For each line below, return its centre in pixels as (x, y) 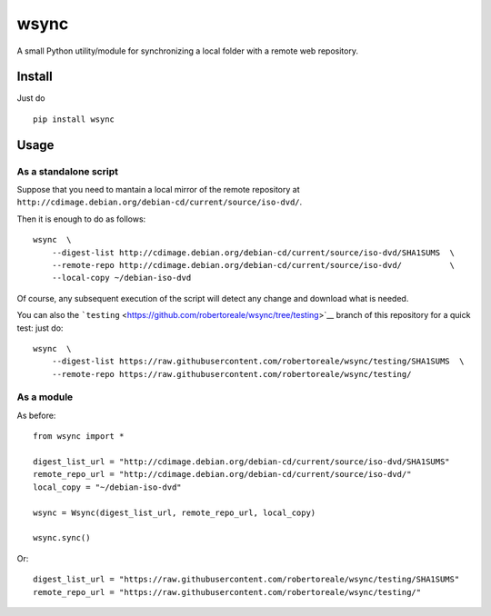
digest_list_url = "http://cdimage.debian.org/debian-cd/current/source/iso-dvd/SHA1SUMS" (241, 462)
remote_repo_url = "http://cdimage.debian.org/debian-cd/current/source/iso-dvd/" (222, 474)
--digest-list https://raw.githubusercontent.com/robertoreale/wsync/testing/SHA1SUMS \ (258, 362)
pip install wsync (74, 119)
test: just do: (40, 328)
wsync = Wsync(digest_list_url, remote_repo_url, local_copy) (175, 512)
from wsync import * (79, 437)
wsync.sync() (62, 538)
